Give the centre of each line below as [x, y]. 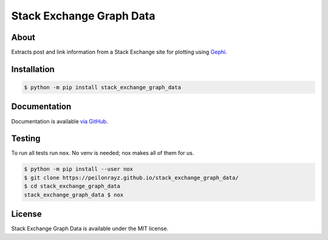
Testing [26, 139]
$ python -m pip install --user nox [79, 169]
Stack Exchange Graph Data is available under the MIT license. [90, 228]
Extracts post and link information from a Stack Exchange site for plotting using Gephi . [119, 52]
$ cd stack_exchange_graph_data [72, 186]
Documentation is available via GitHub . [60, 121]
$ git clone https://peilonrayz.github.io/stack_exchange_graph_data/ [132, 177]
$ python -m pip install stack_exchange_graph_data [103, 87]
